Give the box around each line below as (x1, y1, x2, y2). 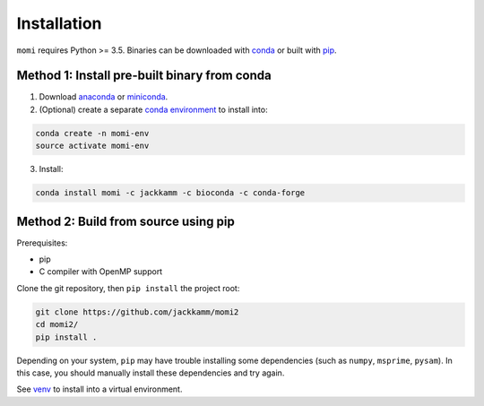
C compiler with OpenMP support (39, 266, 163, 277)
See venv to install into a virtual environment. (16, 384, 183, 394)
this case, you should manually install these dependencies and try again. (16, 367, 285, 378)
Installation (16, 13, 102, 33)
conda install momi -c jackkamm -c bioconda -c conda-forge (35, 188, 306, 198)
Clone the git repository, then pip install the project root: (16, 282, 240, 293)
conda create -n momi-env (35, 128, 150, 138)
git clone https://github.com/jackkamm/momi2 (35, 307, 239, 317)
